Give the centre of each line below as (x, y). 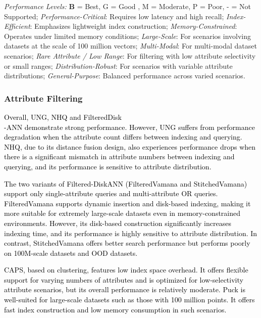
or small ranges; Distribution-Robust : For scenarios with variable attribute (118, 65)
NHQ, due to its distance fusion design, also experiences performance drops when (130, 146)
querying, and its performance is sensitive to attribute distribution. (108, 166)
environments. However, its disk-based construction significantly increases (118, 223)
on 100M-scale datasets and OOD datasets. (71, 253)
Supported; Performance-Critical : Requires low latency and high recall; (114, 16)
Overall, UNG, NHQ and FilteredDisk (63, 117)
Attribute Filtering (43, 98)
